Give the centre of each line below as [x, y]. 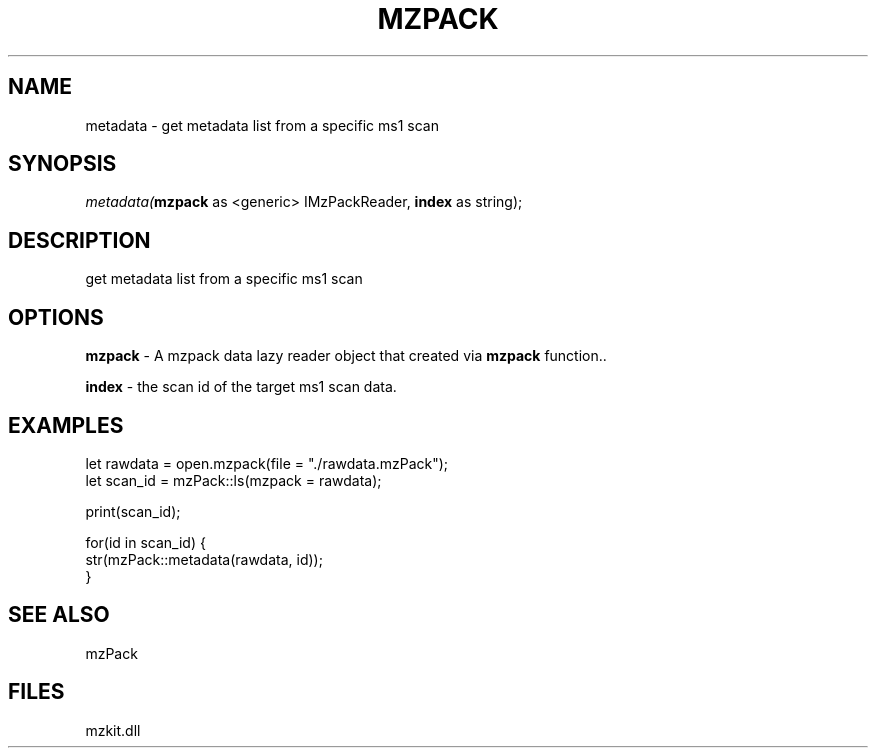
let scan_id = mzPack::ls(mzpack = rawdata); [233, 480]
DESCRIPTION [79, 240]
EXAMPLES [66, 425]
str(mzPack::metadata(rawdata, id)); [204, 559]
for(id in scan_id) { [145, 542]
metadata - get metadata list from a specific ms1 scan [262, 125]
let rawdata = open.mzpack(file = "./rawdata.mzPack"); [267, 463]
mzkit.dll [113, 730]
